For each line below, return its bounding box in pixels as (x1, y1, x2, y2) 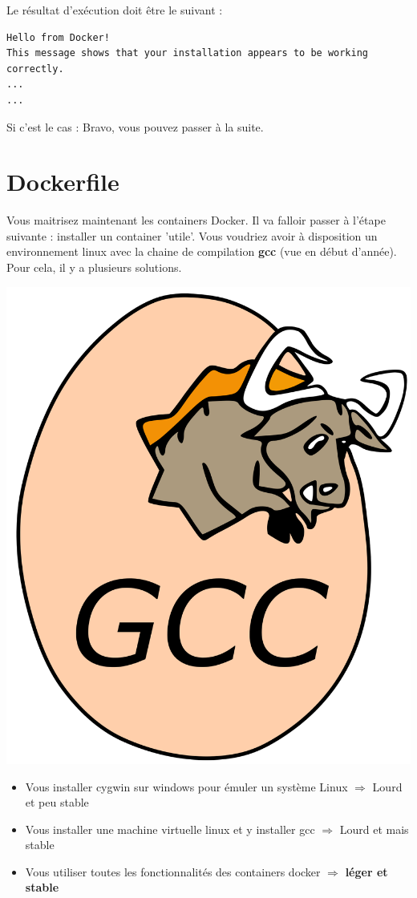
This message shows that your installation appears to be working (6, 47, 369, 59)
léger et (345, 863, 388, 880)
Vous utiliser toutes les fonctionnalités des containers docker (25, 863, 321, 880)
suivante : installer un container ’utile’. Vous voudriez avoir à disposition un (6, 227, 378, 244)
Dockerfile (6, 165, 119, 198)
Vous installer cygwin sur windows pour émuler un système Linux (25, 778, 348, 795)
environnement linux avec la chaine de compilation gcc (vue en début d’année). (6, 243, 397, 260)
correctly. (6, 63, 64, 75)
